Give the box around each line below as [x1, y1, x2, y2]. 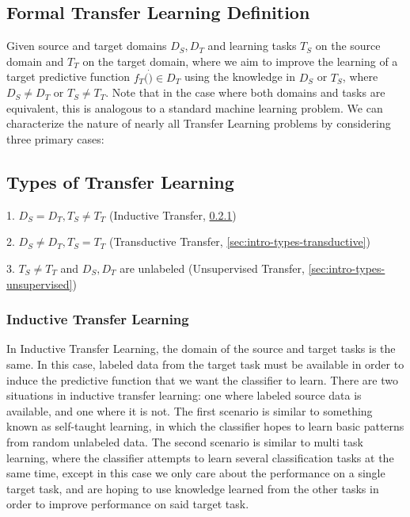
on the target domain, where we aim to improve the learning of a [82, 52, 398, 69]
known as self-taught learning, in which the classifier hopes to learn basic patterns [6, 418, 404, 435]
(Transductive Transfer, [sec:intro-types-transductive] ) [108, 233, 370, 250]
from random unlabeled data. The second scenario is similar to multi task [6, 433, 363, 450]
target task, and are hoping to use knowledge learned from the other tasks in [6, 480, 379, 496]
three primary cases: [6, 130, 104, 147]
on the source [315, 37, 381, 54]
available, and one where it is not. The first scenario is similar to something [6, 402, 373, 419]
